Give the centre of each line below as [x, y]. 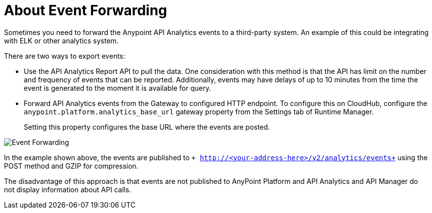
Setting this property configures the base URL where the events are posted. [147, 127]
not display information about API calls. [68, 189]
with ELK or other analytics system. [61, 40]
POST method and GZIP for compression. [71, 166]
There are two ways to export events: [65, 56]
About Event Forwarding [86, 10]
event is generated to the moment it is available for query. [117, 88]
